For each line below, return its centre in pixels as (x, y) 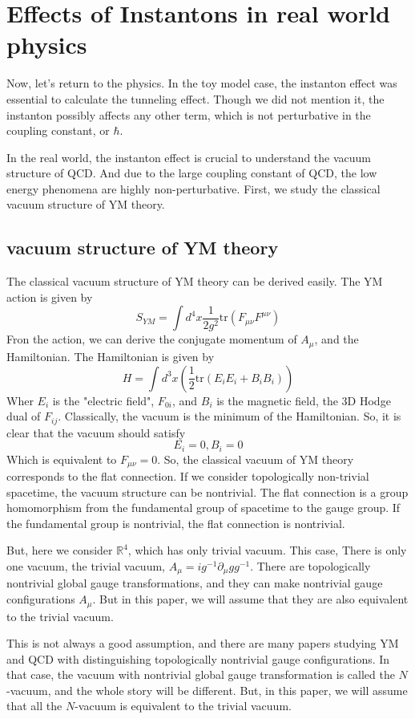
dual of (24, 416)
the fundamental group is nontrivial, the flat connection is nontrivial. (176, 523)
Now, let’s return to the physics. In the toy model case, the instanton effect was (202, 83)
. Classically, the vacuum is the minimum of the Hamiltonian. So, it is (230, 416)
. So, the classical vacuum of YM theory (256, 459)
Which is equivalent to (62, 459)
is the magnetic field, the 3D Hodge (304, 400)
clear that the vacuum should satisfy (96, 432)
